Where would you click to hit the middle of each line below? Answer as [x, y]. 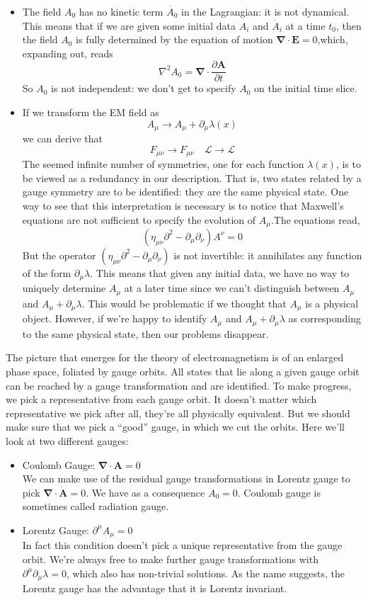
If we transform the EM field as [91, 112]
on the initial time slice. [306, 88]
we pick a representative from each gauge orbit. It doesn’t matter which [161, 399]
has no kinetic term [121, 11]
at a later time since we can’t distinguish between [232, 288]
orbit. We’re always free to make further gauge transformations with [170, 559]
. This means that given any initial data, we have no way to [220, 272]
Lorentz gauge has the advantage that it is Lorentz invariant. [155, 588]
